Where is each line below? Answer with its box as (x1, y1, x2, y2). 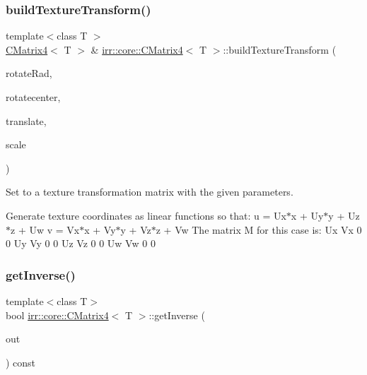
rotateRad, (6, 66, 52, 81)
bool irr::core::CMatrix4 (6, 307, 109, 322)
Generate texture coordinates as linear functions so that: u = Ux (6, 208, 286, 222)
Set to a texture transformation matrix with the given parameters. (6, 184, 293, 199)
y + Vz (120, 222, 151, 237)
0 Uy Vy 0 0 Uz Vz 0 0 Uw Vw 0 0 (6, 236, 156, 251)
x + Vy (84, 222, 116, 237)
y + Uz (328, 208, 360, 222)
